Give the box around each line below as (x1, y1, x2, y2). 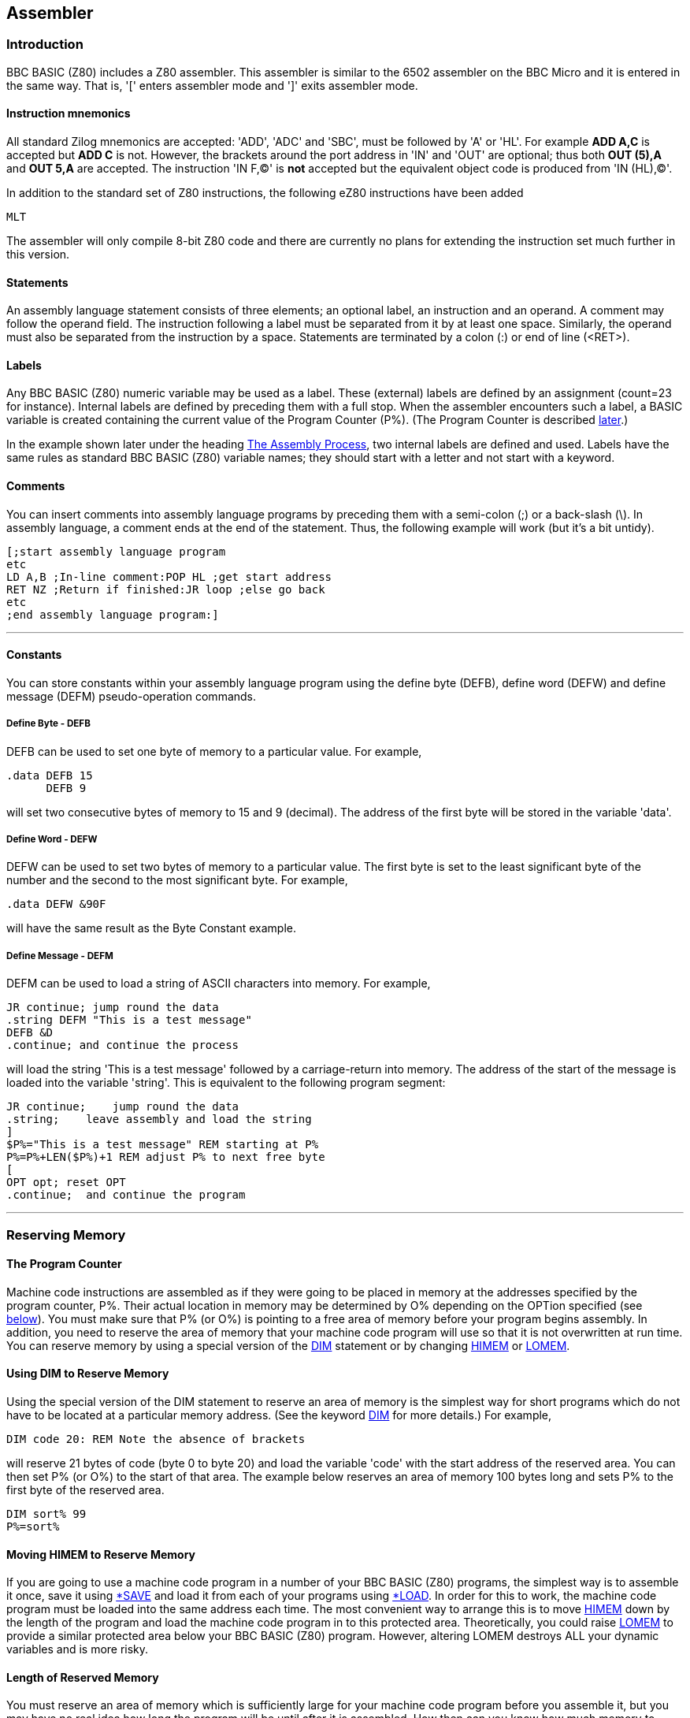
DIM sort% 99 (6, 1508, 87, 1521)
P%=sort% (6, 1520, 60, 1534)
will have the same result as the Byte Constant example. (6, 921, 297, 935)
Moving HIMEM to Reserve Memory (6, 1547, 195, 1561)
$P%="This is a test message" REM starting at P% (6, 1138, 319, 1151)
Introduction (6, 36, 83, 53)
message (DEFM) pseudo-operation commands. (6, 689, 257, 703)
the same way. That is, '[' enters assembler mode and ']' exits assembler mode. (6, 78, 418, 92)
